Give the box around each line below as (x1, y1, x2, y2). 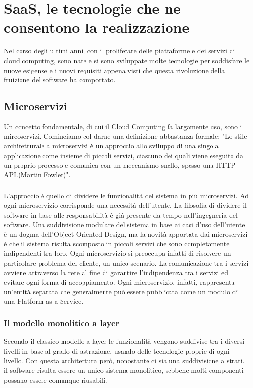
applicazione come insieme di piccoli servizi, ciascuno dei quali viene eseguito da (4, 150, 243, 160)
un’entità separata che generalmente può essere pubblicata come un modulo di (4, 286, 238, 296)
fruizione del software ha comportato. (4, 74, 116, 85)
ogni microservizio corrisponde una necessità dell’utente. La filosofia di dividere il (4, 200, 247, 210)
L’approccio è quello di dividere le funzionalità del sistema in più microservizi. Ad (4, 190, 249, 200)
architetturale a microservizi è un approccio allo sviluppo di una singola (4, 141, 219, 151)
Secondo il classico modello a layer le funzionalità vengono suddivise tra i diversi (4, 336, 245, 346)
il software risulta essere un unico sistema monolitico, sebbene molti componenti (4, 364, 244, 375)
